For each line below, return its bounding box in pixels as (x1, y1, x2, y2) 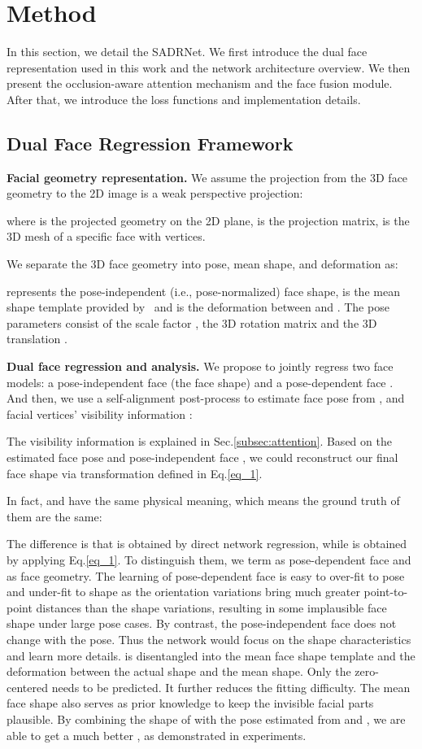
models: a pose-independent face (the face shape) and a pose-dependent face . (7, 373, 394, 390)
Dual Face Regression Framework (7, 130, 294, 155)
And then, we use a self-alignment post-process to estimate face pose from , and (7, 390, 405, 407)
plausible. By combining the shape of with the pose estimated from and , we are (7, 710, 406, 727)
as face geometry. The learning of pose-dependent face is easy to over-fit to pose (7, 567, 405, 584)
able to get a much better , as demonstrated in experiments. (7, 726, 307, 743)
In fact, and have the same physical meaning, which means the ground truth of (7, 492, 400, 509)
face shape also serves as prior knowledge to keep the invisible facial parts (7, 695, 374, 712)
